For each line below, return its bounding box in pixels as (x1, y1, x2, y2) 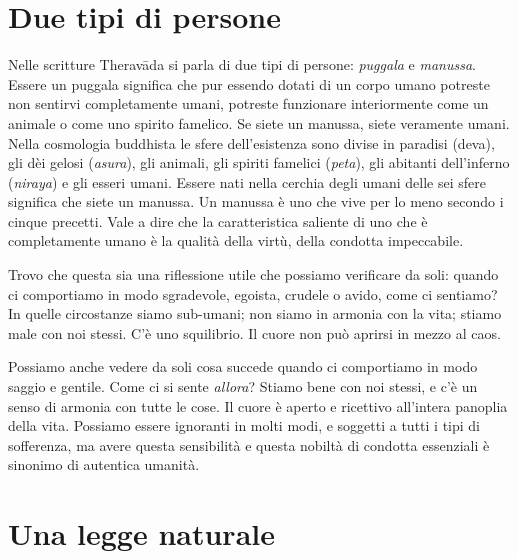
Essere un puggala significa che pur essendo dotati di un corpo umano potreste (8, 73, 490, 94)
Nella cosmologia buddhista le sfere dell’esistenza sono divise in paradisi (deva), (8, 132, 495, 153)
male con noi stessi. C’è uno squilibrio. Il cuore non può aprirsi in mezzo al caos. (8, 322, 501, 343)
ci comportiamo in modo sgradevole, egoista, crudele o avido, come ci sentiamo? (8, 283, 498, 304)
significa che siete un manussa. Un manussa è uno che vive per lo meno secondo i (8, 191, 504, 212)
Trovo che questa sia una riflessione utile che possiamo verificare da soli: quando (8, 264, 499, 285)
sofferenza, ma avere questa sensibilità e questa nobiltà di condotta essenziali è (8, 434, 490, 455)
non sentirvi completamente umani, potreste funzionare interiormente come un (8, 93, 489, 114)
